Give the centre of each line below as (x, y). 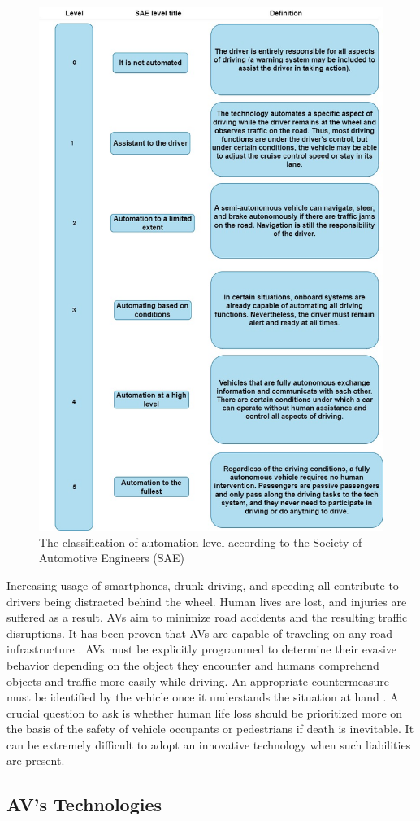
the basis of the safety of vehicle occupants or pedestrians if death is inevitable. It (210, 729)
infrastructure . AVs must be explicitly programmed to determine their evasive (202, 649)
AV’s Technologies (84, 804)
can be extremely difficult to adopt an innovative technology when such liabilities (209, 744)
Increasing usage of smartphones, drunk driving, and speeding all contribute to (203, 585)
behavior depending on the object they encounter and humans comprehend (193, 664)
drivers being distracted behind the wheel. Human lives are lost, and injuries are (207, 601)
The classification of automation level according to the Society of (201, 542)
